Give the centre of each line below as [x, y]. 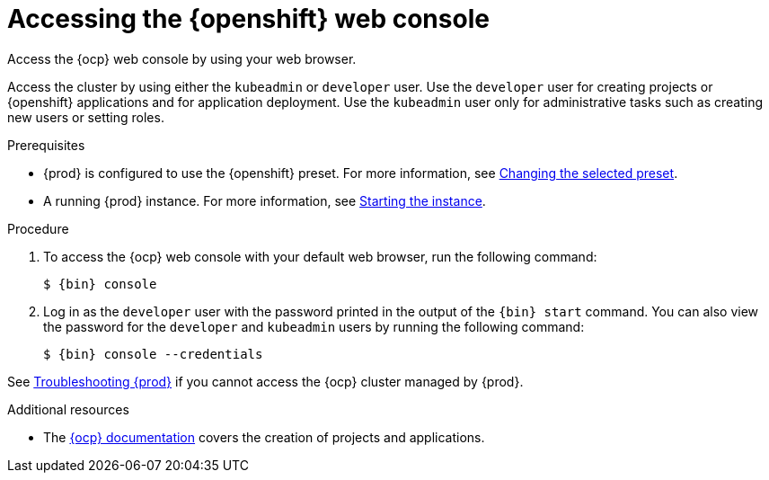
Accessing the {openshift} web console [248, 19]
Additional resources [68, 409]
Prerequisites [46, 145]
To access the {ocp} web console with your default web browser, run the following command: [320, 256]
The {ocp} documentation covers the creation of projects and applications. [264, 437]
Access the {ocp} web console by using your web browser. [182, 58]
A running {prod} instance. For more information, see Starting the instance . [265, 200]
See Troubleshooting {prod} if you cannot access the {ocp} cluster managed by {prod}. [265, 381]
